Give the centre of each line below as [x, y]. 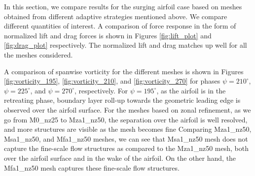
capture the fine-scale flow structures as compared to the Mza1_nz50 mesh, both [126, 148]
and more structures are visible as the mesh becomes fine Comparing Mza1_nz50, [128, 129]
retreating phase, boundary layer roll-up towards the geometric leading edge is [122, 100]
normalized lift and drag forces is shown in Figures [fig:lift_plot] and [108, 35]
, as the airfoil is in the [191, 90]
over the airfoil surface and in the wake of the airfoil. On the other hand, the [120, 158]
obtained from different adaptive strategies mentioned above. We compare [116, 16]
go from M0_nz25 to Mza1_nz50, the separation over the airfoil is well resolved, [126, 119]
